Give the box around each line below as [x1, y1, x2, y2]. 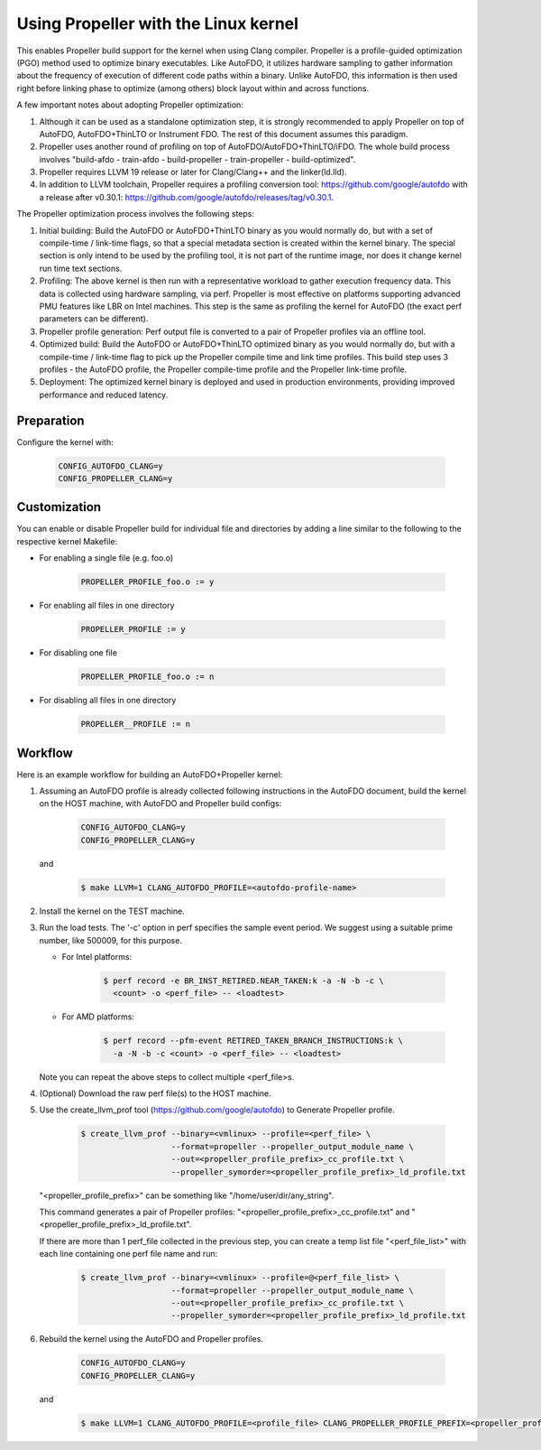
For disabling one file [39, 647, 117, 658]
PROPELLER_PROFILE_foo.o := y [80, 577, 215, 587]
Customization [16, 499, 102, 515]
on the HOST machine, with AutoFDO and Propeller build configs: [39, 798, 282, 809]
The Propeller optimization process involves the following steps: [16, 209, 254, 219]
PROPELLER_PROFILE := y [80, 624, 187, 635]
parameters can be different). [39, 313, 149, 324]
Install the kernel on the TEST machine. [39, 906, 185, 916]
